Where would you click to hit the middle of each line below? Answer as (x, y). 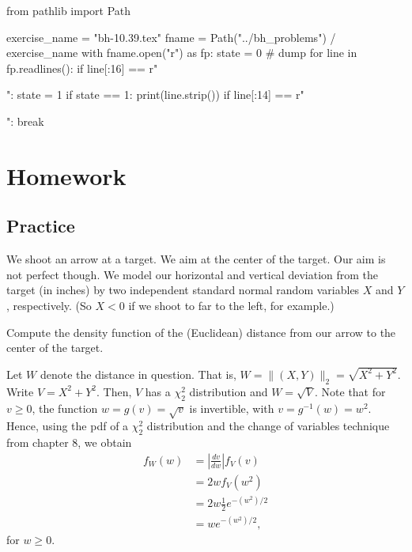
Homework (66, 175)
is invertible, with (232, 408)
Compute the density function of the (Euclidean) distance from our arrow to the (201, 332)
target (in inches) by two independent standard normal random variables (183, 290)
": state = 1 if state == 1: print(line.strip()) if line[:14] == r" (155, 95)
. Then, (114, 391)
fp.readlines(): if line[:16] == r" (82, 68)
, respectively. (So (49, 305)
